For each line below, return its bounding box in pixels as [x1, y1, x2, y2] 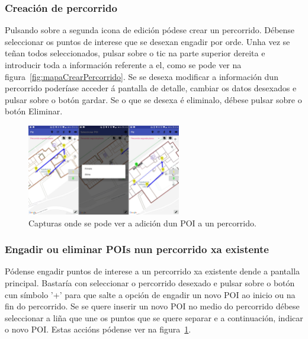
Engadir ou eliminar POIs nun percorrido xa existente [5, 242, 269, 257]
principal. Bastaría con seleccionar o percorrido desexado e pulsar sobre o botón [5, 277, 295, 289]
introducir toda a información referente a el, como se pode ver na [5, 59, 242, 71]
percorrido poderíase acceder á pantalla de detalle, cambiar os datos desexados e [5, 82, 297, 94]
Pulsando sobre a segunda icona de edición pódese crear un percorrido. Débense [5, 24, 295, 36]
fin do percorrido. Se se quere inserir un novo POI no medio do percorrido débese [5, 300, 300, 312]
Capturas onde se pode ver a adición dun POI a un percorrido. [28, 216, 256, 229]
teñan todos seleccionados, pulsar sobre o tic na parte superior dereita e [5, 47, 265, 59]
